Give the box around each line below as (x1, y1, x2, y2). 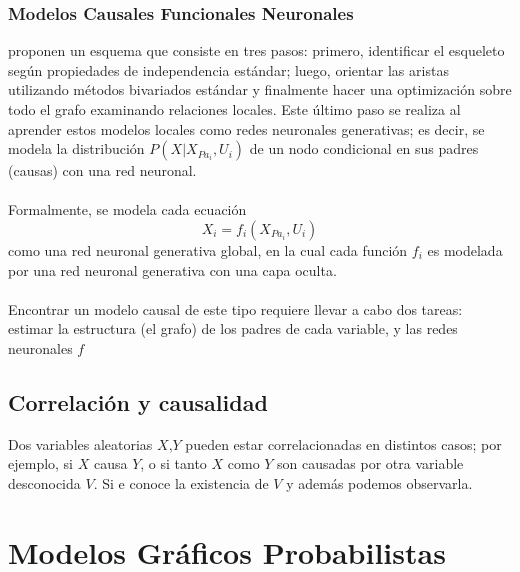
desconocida (8, 472, 81, 493)
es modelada (427, 239, 503, 260)
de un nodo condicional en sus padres (249, 138, 479, 159)
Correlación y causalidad (8, 386, 268, 417)
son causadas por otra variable (277, 453, 464, 474)
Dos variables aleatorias (8, 433, 153, 454)
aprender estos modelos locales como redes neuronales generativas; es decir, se (8, 118, 485, 139)
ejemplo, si (8, 453, 74, 474)
